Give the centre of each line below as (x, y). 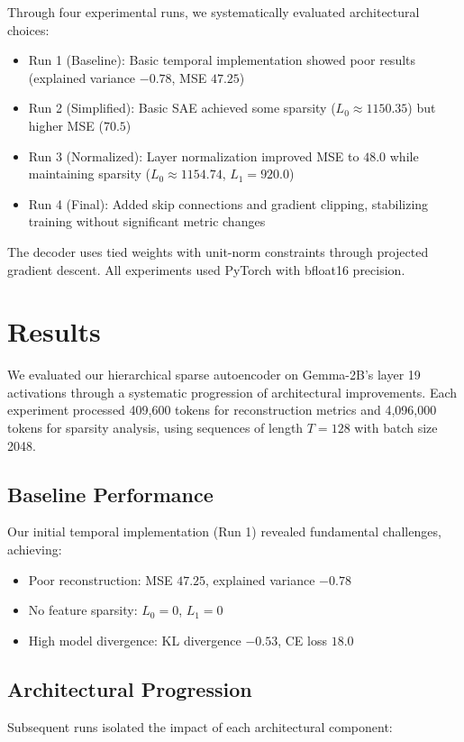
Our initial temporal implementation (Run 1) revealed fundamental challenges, (224, 531)
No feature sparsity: (83, 610)
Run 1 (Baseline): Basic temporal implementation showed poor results (222, 60)
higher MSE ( (66, 125)
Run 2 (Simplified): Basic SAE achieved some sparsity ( (182, 108)
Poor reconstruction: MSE (100, 579)
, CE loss (302, 640)
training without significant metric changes (147, 221)
